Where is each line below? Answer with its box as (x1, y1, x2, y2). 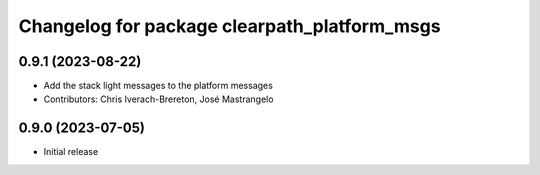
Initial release (43, 146, 99, 158)
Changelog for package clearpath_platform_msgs (18, 15, 441, 37)
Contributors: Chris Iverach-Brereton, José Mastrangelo (43, 93, 274, 105)
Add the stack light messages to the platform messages (43, 80, 274, 92)
